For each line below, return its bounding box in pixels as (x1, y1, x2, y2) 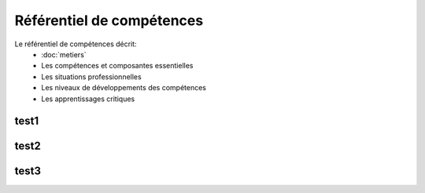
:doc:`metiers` (41, 49, 87, 59)
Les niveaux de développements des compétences (41, 83, 207, 93)
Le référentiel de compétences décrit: (14, 39, 137, 49)
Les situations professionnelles (41, 71, 142, 82)
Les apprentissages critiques (41, 94, 135, 104)
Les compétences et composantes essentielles (41, 61, 194, 71)
